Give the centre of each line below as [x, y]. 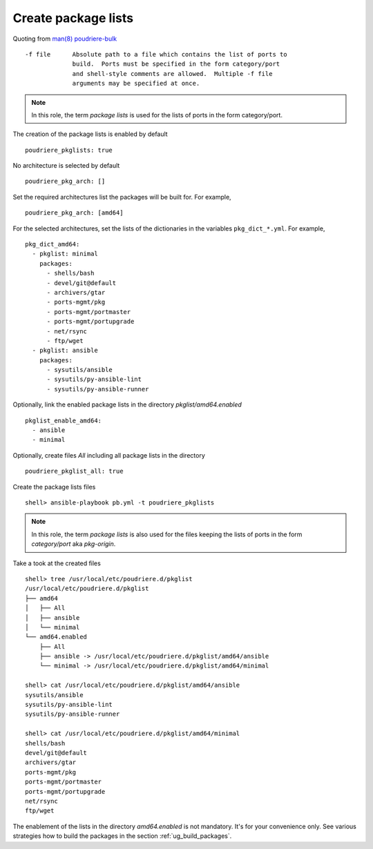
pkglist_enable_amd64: [64, 420]
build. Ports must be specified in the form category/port [176, 64]
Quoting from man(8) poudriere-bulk [65, 39]
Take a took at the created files [57, 563]
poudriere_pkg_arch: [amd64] [74, 213]
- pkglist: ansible [65, 351]
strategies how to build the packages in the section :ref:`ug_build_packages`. [122, 836]
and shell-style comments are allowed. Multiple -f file [172, 74]
